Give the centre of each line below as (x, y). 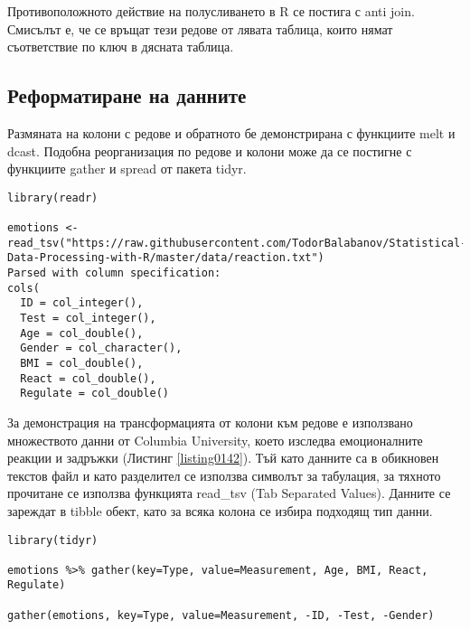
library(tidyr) (53, 540)
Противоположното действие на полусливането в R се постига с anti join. (211, 11)
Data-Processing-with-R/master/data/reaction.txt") (166, 258)
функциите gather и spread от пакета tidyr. (127, 169)
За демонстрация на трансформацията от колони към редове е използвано (210, 422)
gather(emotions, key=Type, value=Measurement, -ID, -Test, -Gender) (221, 615)
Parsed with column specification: (114, 273)
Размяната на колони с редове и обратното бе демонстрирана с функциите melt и (231, 132)
